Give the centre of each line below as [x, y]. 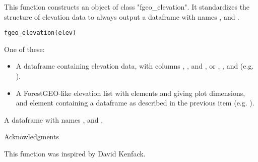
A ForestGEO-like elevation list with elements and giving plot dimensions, [131, 93]
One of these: [24, 49]
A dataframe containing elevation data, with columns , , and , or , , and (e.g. [135, 66]
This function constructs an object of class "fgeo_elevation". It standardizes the [127, 7]
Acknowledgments [31, 137]
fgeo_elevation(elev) [40, 33]
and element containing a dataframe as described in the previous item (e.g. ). [135, 103]
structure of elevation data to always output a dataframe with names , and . [122, 16]
